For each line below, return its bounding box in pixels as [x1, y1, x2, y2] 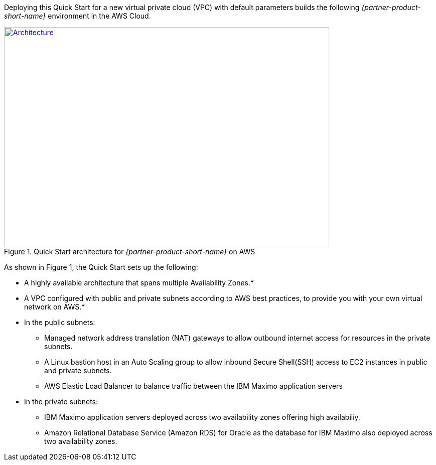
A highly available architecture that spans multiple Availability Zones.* [24, 278, 254, 287]
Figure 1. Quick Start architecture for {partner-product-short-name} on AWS [4, 247, 255, 256]
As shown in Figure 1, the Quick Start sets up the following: [4, 263, 198, 271]
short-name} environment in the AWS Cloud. [4, 12, 151, 20]
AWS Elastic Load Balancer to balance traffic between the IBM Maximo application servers [44, 382, 343, 390]
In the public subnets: [24, 318, 95, 327]
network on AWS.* [24, 302, 85, 311]
